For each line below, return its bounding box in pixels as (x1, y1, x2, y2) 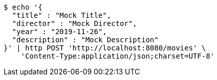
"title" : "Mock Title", (12, 11, 111, 19)
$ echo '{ (4, 3, 42, 11)
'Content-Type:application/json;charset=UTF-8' (20, 52, 215, 60)
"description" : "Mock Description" (12, 36, 159, 44)
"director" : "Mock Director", (12, 19, 137, 28)
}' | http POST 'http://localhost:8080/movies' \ (4, 44, 206, 52)
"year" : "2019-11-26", (12, 28, 107, 36)
